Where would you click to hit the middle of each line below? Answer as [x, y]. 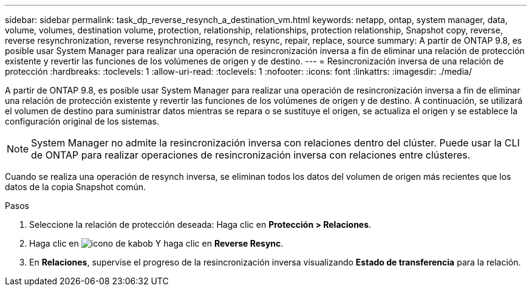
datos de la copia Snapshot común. [76, 187]
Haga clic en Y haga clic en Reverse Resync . [156, 243]
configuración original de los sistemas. [82, 121]
